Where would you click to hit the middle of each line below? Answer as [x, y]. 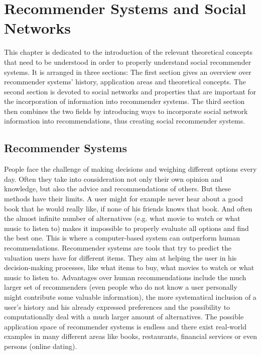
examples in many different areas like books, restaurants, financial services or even [130, 336]
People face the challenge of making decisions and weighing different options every [130, 169]
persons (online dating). [41, 346]
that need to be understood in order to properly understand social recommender [128, 62]
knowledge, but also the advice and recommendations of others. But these [118, 189]
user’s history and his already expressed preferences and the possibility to [117, 307]
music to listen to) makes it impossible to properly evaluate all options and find [126, 228]
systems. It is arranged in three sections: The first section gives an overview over [128, 72]
